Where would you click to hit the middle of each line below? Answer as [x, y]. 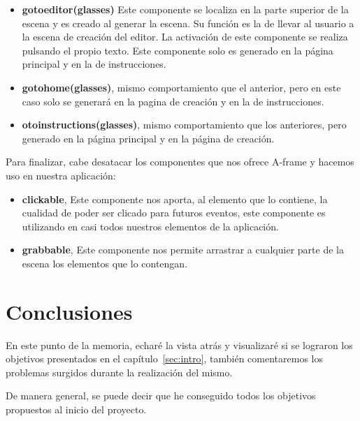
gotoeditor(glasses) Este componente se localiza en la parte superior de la [185, 9]
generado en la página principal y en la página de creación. [148, 138]
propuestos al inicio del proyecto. [76, 409]
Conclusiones [69, 311]
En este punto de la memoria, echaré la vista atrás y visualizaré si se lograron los [179, 345]
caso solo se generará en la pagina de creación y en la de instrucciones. [173, 101]
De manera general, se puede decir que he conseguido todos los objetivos [161, 396]
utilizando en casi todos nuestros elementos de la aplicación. [150, 226]
